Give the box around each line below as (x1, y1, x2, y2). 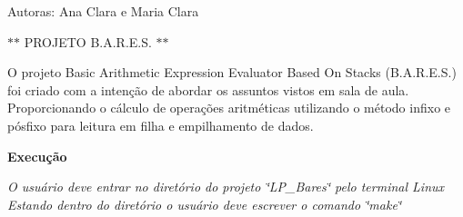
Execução (7, 146, 67, 165)
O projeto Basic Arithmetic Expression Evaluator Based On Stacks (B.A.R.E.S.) (7, 63, 457, 82)
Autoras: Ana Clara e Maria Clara (7, 2, 199, 20)
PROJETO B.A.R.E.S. (24, 32, 152, 51)
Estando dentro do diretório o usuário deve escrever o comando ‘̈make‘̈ (7, 194, 402, 213)
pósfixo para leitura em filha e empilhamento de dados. (7, 115, 314, 134)
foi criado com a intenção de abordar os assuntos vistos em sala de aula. (7, 80, 409, 99)
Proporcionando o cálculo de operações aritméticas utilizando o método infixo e (7, 98, 451, 117)
